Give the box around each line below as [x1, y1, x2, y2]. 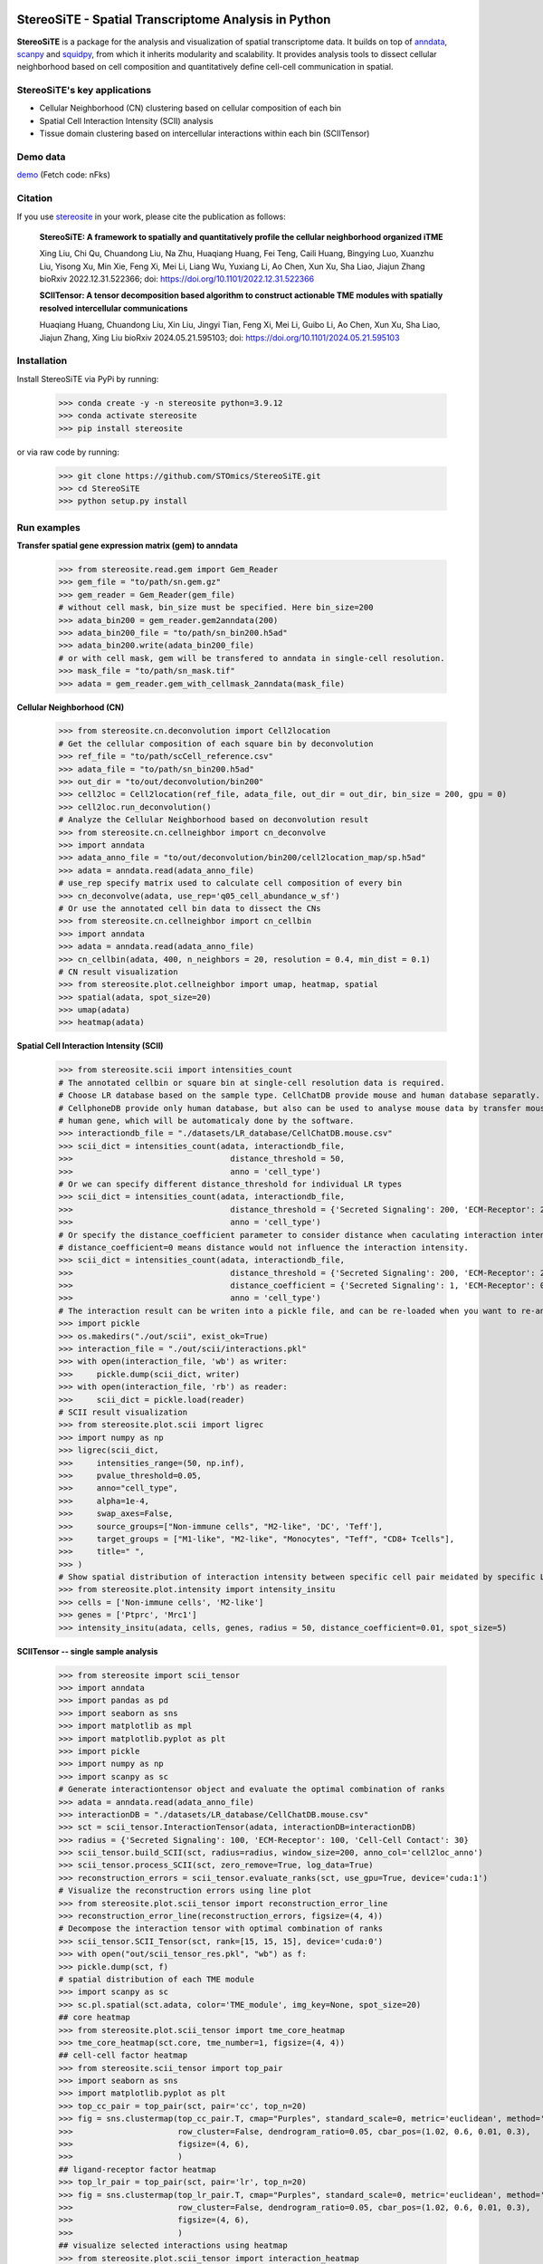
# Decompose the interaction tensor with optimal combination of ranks [58, 1923, 384, 1933]
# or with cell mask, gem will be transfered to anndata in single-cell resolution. [58, 653, 445, 663]
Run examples [16, 521, 81, 533]
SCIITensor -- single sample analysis [16, 1645, 158, 1656]
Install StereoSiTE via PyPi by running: [16, 373, 159, 384]
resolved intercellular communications [39, 302, 188, 313]
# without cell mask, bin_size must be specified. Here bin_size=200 [58, 602, 374, 613]
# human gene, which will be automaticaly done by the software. [58, 1116, 355, 1126]
